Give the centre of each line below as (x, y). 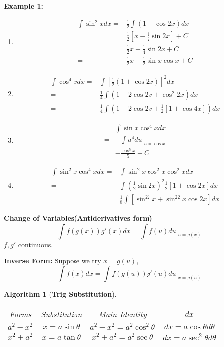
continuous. (36, 244)
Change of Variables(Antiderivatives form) (78, 218)
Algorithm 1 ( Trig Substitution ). (60, 294)
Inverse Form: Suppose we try (53, 261)
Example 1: (24, 6)
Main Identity (122, 314)
